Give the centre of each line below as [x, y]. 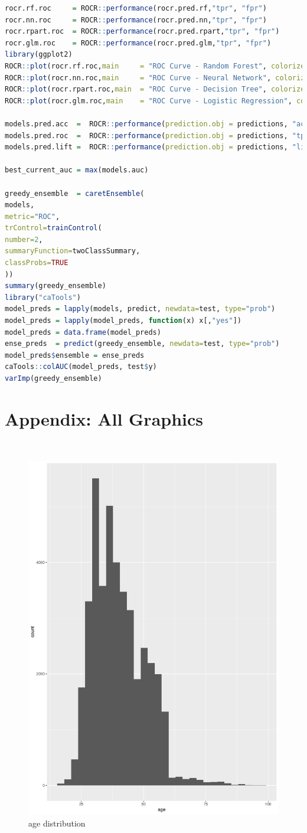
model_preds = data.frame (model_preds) [83, 332]
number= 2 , [24, 239]
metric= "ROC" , [32, 216]
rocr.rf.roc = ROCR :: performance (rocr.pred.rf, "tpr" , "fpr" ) [136, 8]
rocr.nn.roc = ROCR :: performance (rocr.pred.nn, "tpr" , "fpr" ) [136, 20]
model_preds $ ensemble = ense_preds [75, 355]
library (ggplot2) [39, 55]
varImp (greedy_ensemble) [53, 378]
